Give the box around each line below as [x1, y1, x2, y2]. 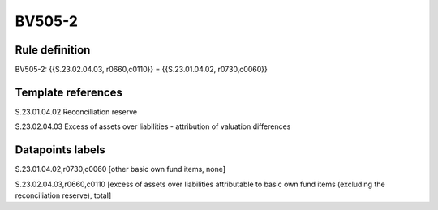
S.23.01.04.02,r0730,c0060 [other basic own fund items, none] [15, 165, 226, 174]
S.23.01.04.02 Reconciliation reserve [15, 106, 138, 117]
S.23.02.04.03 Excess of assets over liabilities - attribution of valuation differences [15, 122, 291, 131]
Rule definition [15, 43, 91, 57]
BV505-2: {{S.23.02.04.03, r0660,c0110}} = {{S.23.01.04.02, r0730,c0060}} [15, 65, 268, 75]
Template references [15, 85, 123, 99]
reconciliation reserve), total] [15, 191, 112, 200]
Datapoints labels [15, 143, 105, 157]
